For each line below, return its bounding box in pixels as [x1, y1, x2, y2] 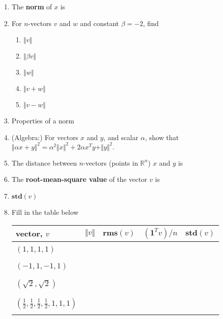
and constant [80, 18, 119, 28]
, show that [145, 132, 179, 142]
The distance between [11, 157, 77, 168]
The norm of [11, 1, 52, 11]
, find [143, 18, 159, 28]
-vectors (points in [83, 157, 138, 168]
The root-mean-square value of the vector [11, 174, 147, 184]
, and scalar [103, 132, 139, 142]
